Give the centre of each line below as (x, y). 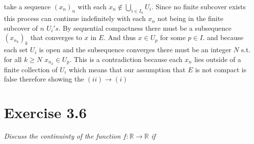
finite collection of (31, 69)
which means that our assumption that (127, 69)
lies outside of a (218, 59)
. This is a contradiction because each (126, 59)
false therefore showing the (44, 79)
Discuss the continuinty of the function (62, 135)
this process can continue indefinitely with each (75, 18)
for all (13, 59)
